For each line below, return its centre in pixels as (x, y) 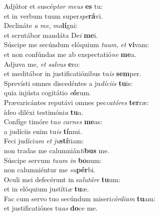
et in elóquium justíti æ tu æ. (46, 189)
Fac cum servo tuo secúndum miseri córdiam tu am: (80, 198)
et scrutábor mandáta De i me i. (51, 35)
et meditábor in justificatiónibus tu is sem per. (73, 73)
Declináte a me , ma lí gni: (41, 25)
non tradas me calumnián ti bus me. (57, 150)
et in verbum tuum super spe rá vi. (54, 15)
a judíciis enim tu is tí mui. (43, 131)
